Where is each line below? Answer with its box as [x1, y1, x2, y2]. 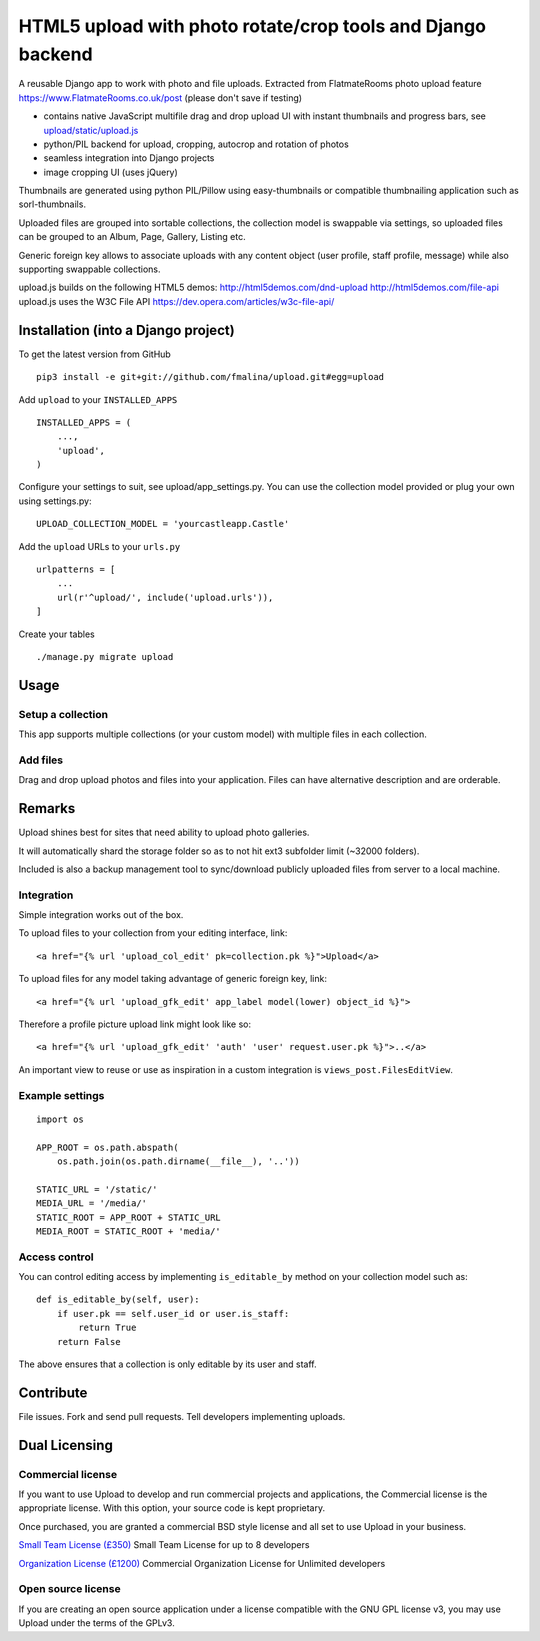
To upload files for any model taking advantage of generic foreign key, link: [18, 973, 327, 985]
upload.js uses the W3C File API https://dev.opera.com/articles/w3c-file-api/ [18, 295, 335, 307]
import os [36, 1113, 84, 1125]
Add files [18, 753, 64, 767]
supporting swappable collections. [18, 263, 161, 275]
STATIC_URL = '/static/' [36, 1183, 158, 1195]
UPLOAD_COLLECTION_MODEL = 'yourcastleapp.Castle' [36, 518, 290, 530]
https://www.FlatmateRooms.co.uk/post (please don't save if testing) [18, 91, 303, 104]
